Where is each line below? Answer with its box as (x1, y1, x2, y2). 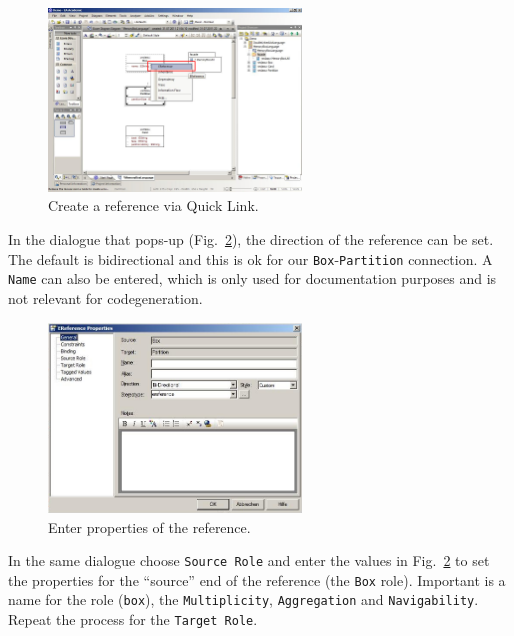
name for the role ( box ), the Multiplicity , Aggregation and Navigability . (8, 589, 479, 610)
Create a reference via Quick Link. (48, 195, 259, 216)
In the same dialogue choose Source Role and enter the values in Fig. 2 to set (8, 550, 490, 571)
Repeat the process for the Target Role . (8, 609, 258, 630)
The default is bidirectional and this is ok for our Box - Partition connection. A (8, 248, 493, 269)
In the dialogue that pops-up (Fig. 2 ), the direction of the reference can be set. (8, 229, 494, 250)
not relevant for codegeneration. (8, 287, 203, 308)
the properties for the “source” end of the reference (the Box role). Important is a (8, 569, 506, 590)
